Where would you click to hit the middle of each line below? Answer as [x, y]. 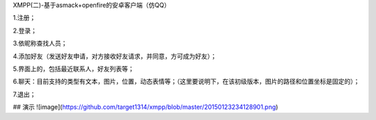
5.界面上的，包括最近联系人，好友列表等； [73, 69]
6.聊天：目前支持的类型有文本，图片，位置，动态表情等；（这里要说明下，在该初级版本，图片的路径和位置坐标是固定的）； [186, 82]
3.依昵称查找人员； [40, 43]
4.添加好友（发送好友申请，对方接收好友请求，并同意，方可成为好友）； [115, 56]
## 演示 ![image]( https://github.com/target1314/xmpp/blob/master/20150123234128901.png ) [146, 107]
